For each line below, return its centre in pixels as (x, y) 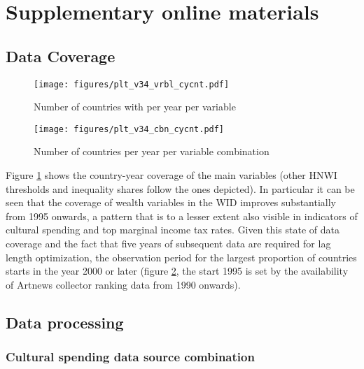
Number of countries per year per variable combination (152, 151)
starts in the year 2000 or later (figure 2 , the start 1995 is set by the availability (177, 271)
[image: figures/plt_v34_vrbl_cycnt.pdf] (132, 84)
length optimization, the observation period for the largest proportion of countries (181, 257)
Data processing (65, 322)
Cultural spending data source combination (130, 357)
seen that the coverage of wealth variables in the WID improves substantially (171, 202)
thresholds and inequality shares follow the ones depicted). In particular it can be (180, 188)
